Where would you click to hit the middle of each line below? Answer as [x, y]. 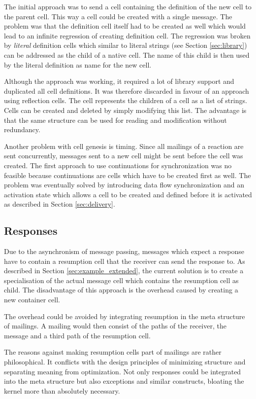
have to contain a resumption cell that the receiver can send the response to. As [125, 261]
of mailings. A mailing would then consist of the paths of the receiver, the [115, 326]
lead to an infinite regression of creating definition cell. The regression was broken [127, 35]
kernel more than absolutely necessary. [62, 390]
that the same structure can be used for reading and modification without [115, 120]
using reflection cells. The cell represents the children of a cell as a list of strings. [126, 100]
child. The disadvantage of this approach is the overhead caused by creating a [121, 290]
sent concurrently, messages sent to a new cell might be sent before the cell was [124, 156]
